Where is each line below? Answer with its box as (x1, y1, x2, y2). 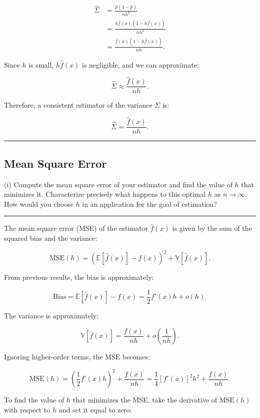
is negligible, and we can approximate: (81, 59, 199, 70)
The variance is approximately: (4, 310, 99, 320)
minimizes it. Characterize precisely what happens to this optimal (4, 189, 206, 199)
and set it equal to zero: (58, 404, 132, 414)
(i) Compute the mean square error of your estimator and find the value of (4, 179, 232, 189)
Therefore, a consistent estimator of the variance (4, 100, 152, 110)
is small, (28, 59, 54, 70)
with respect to (4, 404, 50, 414)
